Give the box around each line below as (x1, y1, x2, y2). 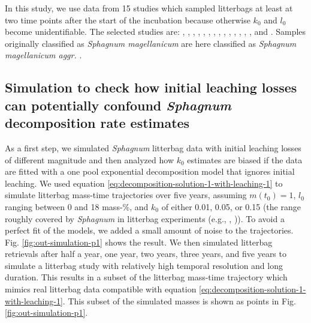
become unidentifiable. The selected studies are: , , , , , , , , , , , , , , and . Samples (5, 25, 306, 38)
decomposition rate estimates (5, 113, 190, 132)
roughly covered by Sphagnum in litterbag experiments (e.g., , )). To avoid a (5, 212, 285, 225)
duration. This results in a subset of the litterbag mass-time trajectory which (5, 271, 288, 283)
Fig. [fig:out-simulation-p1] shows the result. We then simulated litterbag (5, 235, 273, 248)
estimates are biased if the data (187, 153, 303, 166)
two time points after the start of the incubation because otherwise (5, 13, 250, 26)
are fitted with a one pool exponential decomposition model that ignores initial (5, 165, 295, 178)
